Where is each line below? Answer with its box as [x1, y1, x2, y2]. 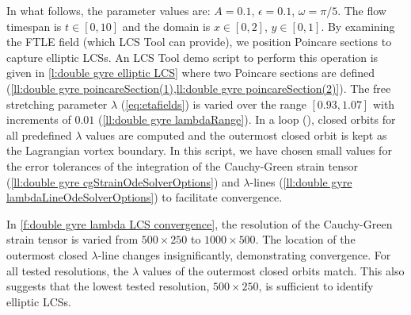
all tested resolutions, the [6, 262, 129, 279]
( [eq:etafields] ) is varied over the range [120, 95, 306, 112]
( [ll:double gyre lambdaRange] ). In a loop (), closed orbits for [98, 111, 396, 128]
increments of [6, 111, 71, 128]
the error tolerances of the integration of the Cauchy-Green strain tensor [6, 157, 358, 174]
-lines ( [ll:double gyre [249, 173, 352, 190]
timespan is [6, 17, 62, 34]
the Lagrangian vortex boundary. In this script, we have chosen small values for [6, 142, 392, 159]
